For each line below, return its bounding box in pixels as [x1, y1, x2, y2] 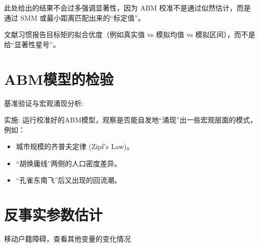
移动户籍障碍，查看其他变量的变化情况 [4, 233, 131, 244]
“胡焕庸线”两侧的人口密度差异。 [16, 158, 122, 168]
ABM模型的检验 [4, 68, 114, 89]
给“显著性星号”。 [4, 39, 60, 49]
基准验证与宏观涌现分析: [4, 97, 83, 108]
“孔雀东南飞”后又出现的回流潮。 [16, 175, 122, 185]
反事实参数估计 [4, 204, 103, 225]
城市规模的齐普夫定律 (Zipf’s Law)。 [16, 141, 134, 152]
